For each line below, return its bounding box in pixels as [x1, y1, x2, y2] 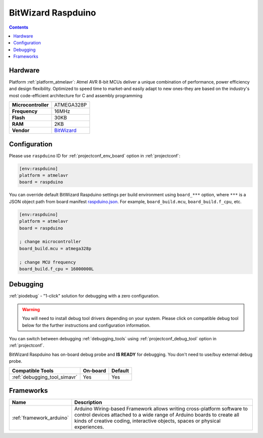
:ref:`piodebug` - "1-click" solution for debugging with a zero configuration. [9, 293, 160, 299]
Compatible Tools [12, 367, 54, 374]
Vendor [12, 127, 30, 134]
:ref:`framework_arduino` [12, 415, 69, 421]
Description [74, 399, 102, 406]
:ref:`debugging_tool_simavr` [12, 373, 78, 380]
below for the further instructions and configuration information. [22, 322, 150, 328]
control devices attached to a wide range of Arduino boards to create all [74, 411, 240, 418]
